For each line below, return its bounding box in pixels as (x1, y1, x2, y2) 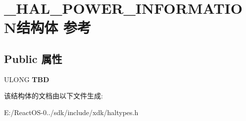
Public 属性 (4, 51, 62, 66)
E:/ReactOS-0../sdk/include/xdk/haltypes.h (4, 107, 139, 117)
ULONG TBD (4, 74, 49, 84)
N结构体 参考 (4, 17, 91, 37)
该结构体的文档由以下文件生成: (4, 91, 103, 101)
